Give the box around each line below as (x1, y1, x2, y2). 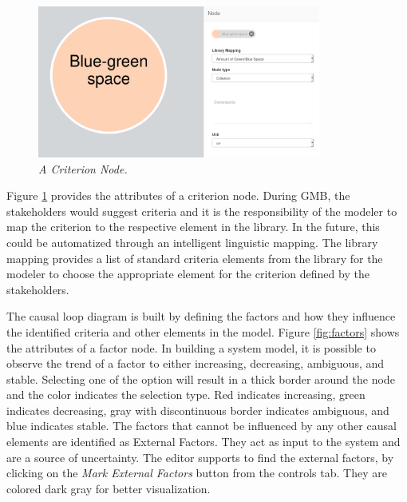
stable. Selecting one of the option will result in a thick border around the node (6, 370, 395, 387)
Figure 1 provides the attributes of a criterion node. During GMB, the (6, 187, 350, 204)
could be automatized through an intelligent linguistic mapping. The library (6, 233, 378, 250)
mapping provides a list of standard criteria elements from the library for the (6, 249, 383, 266)
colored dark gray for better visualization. (6, 480, 211, 496)
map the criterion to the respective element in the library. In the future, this (6, 218, 380, 235)
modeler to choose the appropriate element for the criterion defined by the (6, 265, 369, 282)
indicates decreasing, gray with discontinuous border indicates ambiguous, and (6, 401, 389, 418)
